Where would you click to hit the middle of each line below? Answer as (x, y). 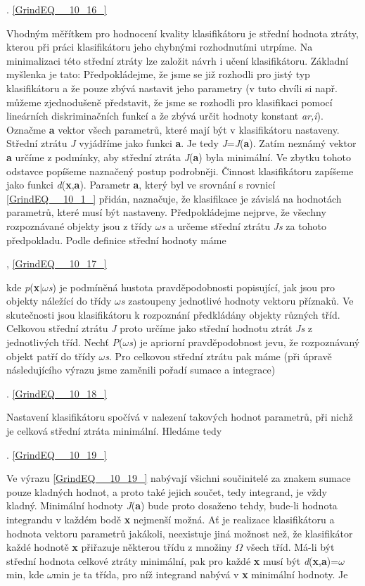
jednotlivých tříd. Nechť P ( (65, 342)
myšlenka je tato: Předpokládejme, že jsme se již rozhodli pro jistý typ (158, 74)
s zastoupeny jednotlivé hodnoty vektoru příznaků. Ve (237, 301)
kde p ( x (23, 287)
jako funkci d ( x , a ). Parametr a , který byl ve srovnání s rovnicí (141, 185)
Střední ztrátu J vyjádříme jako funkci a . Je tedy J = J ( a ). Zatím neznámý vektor (181, 143)
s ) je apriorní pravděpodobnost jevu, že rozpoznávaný (244, 342)
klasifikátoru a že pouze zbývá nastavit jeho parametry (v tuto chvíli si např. (172, 88)
